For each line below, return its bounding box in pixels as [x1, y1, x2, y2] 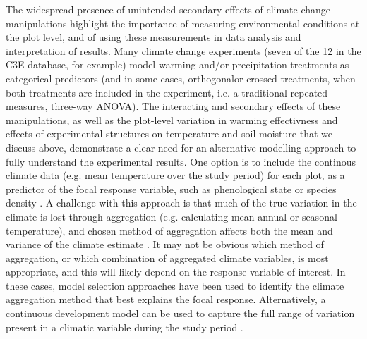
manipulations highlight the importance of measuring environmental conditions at [6, 16, 360, 30]
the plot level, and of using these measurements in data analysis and [6, 30, 301, 44]
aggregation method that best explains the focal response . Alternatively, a [6, 292, 326, 307]
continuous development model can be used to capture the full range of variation [6, 306, 355, 321]
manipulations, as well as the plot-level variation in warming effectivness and [6, 112, 338, 127]
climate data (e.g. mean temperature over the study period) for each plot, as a [6, 168, 345, 183]
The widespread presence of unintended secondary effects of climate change [6, 2, 331, 16]
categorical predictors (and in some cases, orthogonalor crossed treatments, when [6, 70, 356, 85]
